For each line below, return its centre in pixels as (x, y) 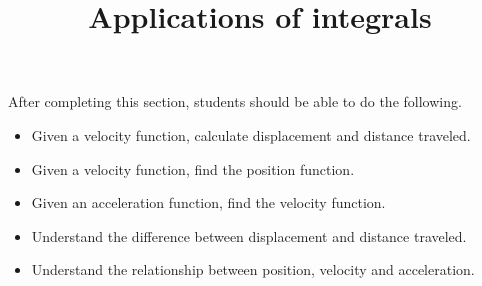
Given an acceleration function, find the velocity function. (208, 202)
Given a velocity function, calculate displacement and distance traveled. (251, 134)
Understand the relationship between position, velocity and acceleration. (253, 269)
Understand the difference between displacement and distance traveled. (249, 235)
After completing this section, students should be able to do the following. (235, 101)
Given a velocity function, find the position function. (193, 168)
